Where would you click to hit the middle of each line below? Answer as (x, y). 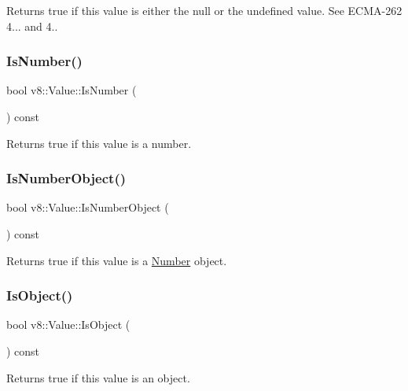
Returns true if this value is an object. (98, 377)
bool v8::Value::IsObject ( (68, 325)
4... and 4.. (32, 26)
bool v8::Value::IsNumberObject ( (88, 207)
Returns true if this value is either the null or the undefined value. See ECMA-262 (204, 10)
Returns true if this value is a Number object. (117, 260)
